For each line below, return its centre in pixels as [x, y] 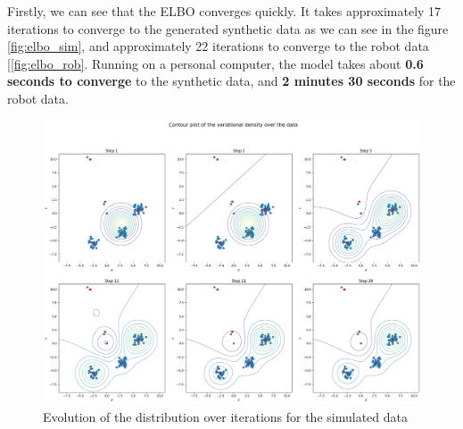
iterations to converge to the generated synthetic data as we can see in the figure [228, 28]
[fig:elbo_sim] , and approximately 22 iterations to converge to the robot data [218, 46]
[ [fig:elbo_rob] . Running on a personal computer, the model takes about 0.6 [215, 63]
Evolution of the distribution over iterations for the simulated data [225, 416]
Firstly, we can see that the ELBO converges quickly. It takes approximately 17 [224, 11]
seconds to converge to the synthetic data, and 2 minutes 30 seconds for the [231, 81]
